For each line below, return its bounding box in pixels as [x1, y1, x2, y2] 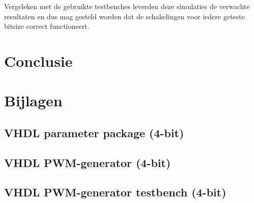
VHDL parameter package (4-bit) [4, 125, 184, 140]
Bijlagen [4, 90, 62, 111]
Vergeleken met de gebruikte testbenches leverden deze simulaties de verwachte [4, 1, 250, 11]
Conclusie [4, 50, 73, 71]
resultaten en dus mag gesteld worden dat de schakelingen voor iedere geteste [4, 11, 245, 21]
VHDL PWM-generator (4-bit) [4, 154, 171, 170]
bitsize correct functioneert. [4, 21, 89, 31]
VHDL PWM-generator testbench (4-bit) [4, 184, 227, 200]
